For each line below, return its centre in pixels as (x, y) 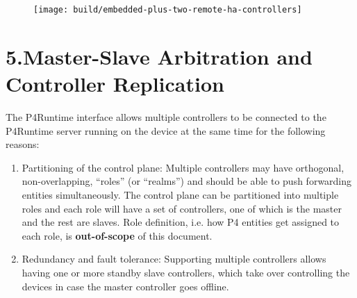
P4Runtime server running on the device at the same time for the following (166, 130)
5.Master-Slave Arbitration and (159, 56)
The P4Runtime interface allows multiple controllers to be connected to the (166, 116)
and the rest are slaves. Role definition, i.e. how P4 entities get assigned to (181, 222)
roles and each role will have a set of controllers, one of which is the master (182, 208)
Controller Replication (115, 84)
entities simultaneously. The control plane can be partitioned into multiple (180, 194)
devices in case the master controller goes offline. (125, 286)
